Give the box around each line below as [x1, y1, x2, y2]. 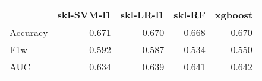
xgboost [214, 8, 252, 21]
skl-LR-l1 [120, 8, 165, 21]
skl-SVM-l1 [57, 8, 111, 21]
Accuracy [10, 25, 48, 39]
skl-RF [173, 8, 206, 21]
